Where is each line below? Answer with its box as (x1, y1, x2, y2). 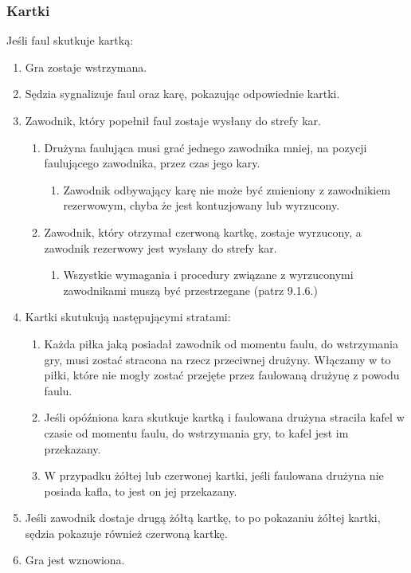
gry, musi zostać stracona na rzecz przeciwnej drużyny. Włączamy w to (44, 351, 391, 367)
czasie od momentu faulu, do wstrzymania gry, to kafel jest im (44, 424, 349, 441)
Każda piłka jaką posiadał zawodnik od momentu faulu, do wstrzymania (44, 335, 399, 351)
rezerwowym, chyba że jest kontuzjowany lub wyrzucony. (63, 197, 340, 214)
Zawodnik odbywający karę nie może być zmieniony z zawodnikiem (63, 181, 391, 198)
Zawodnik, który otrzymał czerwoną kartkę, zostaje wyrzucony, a (44, 223, 362, 240)
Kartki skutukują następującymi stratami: (25, 308, 231, 325)
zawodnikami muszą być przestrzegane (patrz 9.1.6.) (63, 281, 318, 298)
